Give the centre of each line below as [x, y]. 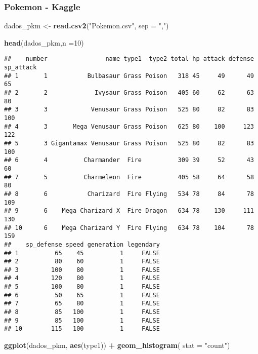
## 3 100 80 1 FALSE [82, 270]
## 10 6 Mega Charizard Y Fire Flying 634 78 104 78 [129, 228]
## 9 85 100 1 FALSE [82, 320]
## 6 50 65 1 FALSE [82, 295]
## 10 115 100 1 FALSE [82, 329]
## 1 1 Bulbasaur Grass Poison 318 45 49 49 [129, 76]
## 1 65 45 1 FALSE [82, 253]
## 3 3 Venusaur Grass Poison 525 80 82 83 [129, 110]
